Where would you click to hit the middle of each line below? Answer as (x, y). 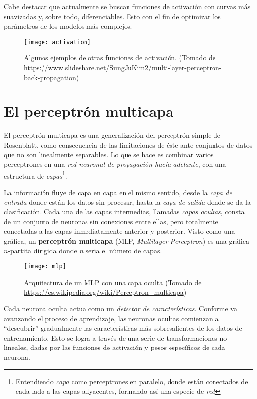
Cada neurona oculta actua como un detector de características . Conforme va (121, 308)
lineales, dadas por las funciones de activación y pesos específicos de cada (115, 347)
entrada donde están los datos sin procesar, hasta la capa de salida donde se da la (127, 202)
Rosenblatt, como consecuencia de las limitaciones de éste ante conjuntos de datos (128, 144)
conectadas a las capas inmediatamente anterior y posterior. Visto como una (120, 231)
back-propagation (50, 77)
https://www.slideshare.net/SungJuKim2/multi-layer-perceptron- (123, 68)
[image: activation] (58, 42)
